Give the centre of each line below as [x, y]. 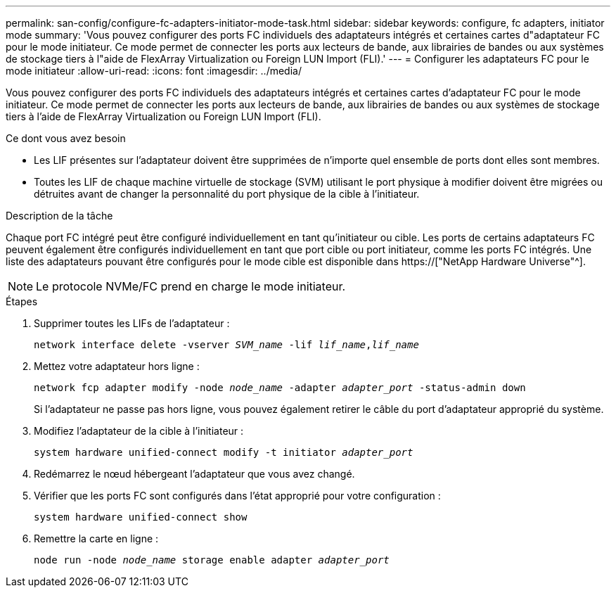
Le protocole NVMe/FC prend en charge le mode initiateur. [191, 286]
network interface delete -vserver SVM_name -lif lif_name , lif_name [226, 345]
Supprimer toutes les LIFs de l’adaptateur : [132, 323]
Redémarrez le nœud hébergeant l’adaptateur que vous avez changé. [194, 474]
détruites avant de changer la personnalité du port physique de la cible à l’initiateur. [227, 194]
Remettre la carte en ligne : [96, 538]
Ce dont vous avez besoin [66, 138]
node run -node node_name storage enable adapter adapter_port [212, 560]
